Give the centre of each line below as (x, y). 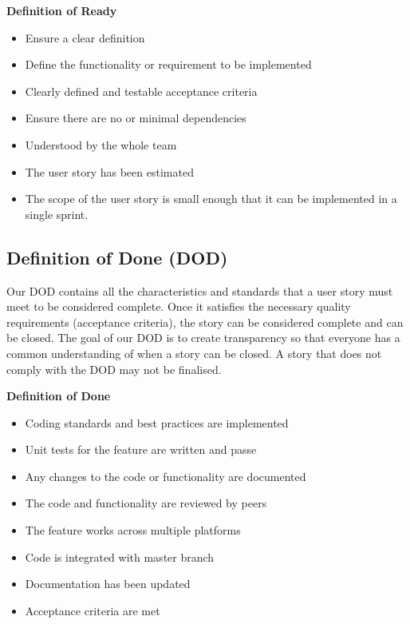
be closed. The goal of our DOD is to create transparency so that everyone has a (203, 338)
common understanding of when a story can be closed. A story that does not (194, 353)
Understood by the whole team (101, 144)
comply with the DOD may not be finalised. (114, 369)
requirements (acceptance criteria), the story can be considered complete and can (205, 322)
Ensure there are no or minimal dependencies (136, 118)
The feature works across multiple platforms (133, 530)
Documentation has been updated (108, 584)
